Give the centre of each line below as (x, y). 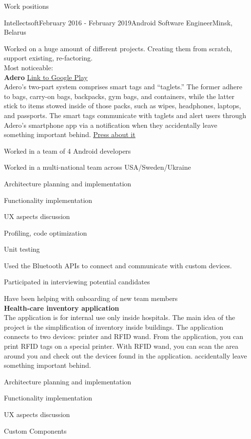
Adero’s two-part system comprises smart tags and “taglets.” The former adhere (123, 87)
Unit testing (22, 249)
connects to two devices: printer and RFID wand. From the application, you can (124, 336)
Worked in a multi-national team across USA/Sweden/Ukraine (97, 167)
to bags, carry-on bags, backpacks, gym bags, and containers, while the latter (119, 96)
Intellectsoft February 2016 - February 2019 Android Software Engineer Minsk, (118, 22)
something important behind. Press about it (70, 134)
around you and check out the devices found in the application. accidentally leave (125, 355)
